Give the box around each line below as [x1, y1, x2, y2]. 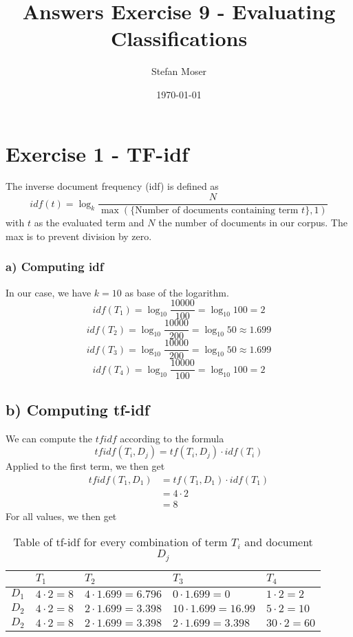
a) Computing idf [6, 258, 104, 275]
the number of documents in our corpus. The [158, 215, 347, 230]
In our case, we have [6, 285, 92, 299]
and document [244, 534, 313, 550]
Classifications [110, 24, 248, 52]
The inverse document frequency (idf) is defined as [6, 179, 219, 193]
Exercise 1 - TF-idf [6, 139, 189, 167]
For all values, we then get [6, 508, 117, 523]
